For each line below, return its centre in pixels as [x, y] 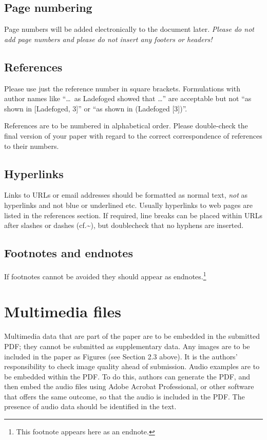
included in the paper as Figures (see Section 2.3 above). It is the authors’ [121, 356]
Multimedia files [63, 311]
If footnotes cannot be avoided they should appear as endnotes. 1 [105, 275]
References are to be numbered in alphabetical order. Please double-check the [126, 126]
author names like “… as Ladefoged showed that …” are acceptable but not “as [128, 98]
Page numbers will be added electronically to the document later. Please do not [129, 29]
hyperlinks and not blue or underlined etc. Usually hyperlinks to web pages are [128, 205]
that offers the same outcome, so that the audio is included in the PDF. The [125, 396]
